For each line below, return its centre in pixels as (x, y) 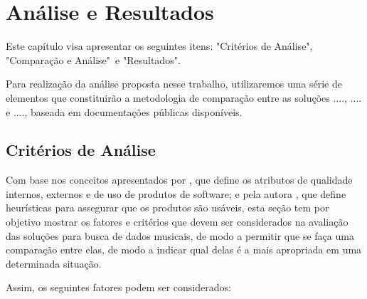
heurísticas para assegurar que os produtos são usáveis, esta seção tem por (167, 208)
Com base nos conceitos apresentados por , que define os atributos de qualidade (179, 180)
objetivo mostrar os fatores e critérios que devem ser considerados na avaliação (177, 222)
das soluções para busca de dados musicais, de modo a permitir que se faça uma (180, 235)
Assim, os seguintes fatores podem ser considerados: (118, 287)
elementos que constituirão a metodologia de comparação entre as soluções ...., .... (184, 97)
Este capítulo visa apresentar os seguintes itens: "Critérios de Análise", (159, 46)
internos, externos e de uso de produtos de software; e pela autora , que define (176, 193)
